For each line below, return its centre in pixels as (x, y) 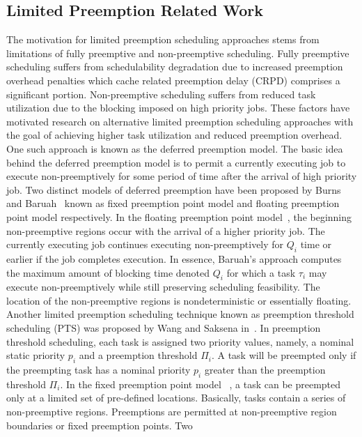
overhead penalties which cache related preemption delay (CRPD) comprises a (173, 80)
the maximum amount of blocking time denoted (108, 272)
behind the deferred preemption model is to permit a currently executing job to (176, 162)
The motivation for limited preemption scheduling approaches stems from (163, 39)
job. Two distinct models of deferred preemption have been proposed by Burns (174, 189)
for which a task (261, 272)
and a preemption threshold (138, 355)
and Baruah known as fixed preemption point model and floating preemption (173, 203)
